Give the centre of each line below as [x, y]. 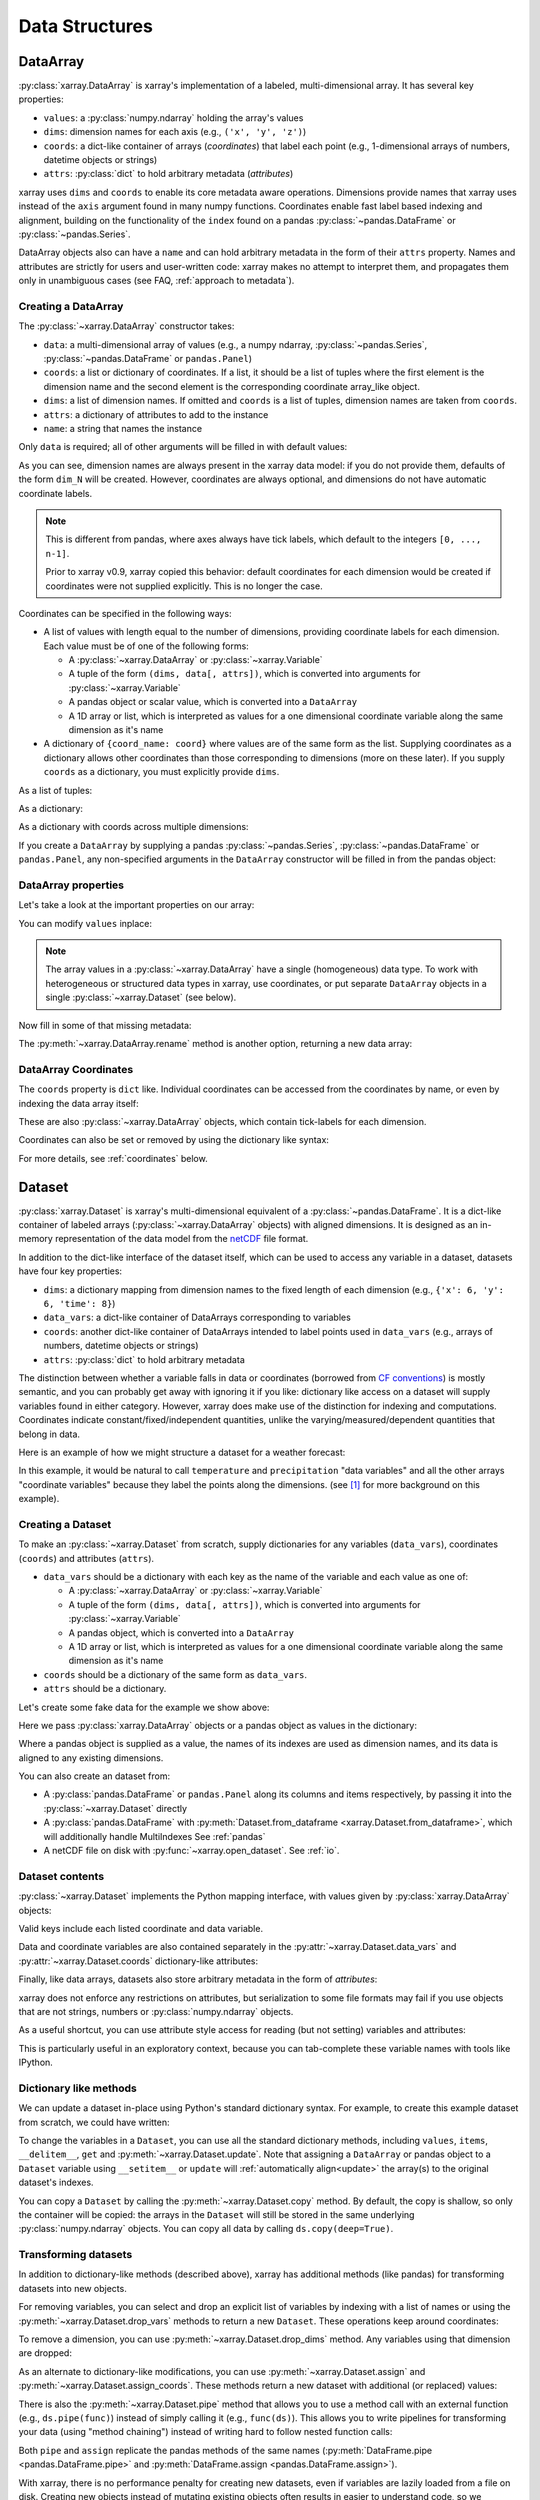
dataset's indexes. [56, 2182]
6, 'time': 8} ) [79, 1303]
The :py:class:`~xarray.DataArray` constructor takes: [126, 326]
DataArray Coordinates [76, 1069]
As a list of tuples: [55, 790]
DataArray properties [71, 885]
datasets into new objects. [72, 2288]
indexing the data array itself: [78, 1103]
